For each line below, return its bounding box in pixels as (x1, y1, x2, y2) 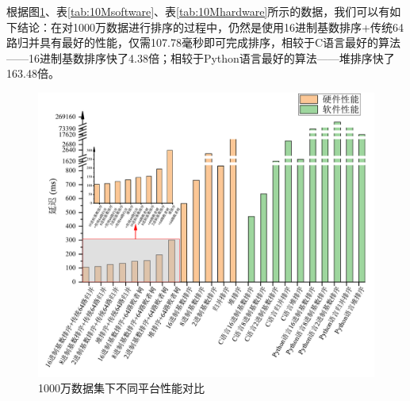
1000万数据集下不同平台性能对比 (38, 380, 205, 396)
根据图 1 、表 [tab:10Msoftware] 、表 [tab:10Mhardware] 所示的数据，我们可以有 (6, 3, 390, 19)
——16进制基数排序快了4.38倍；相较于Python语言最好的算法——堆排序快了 (6, 49, 395, 66)
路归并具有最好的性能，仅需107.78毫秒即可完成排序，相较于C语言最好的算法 (6, 34, 400, 51)
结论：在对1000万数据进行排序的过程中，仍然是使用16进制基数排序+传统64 (17, 18, 404, 35)
